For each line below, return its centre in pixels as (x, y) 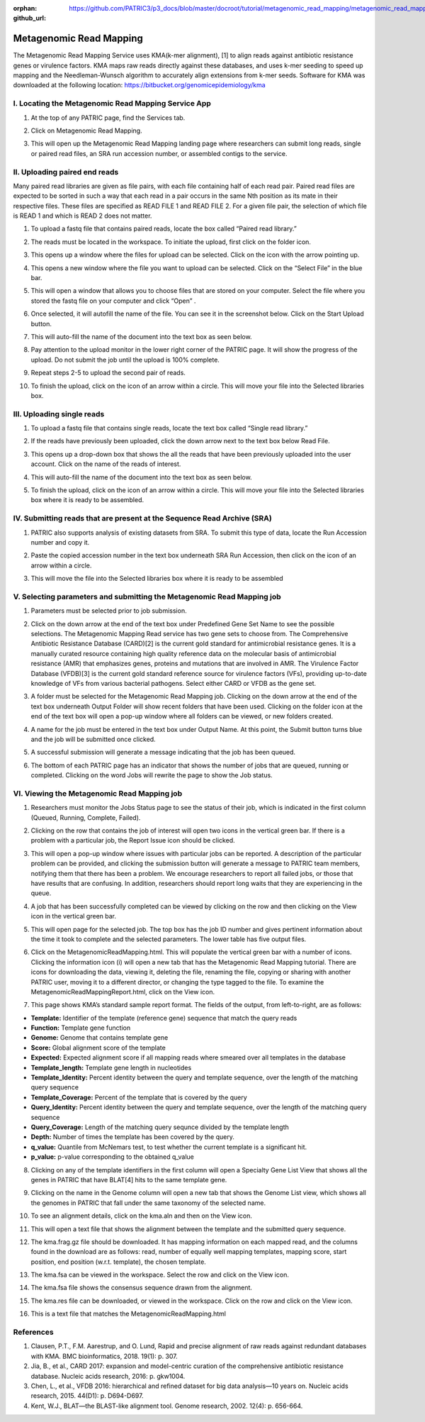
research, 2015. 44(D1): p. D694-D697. (87, 1396)
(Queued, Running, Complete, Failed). (86, 817)
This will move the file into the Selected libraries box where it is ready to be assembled (157, 579)
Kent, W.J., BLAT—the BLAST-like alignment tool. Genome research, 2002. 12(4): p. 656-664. (167, 1406)
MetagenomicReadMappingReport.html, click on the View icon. (123, 991)
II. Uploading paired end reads (66, 172)
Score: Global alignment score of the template (98, 1048)
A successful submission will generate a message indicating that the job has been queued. (163, 752)
